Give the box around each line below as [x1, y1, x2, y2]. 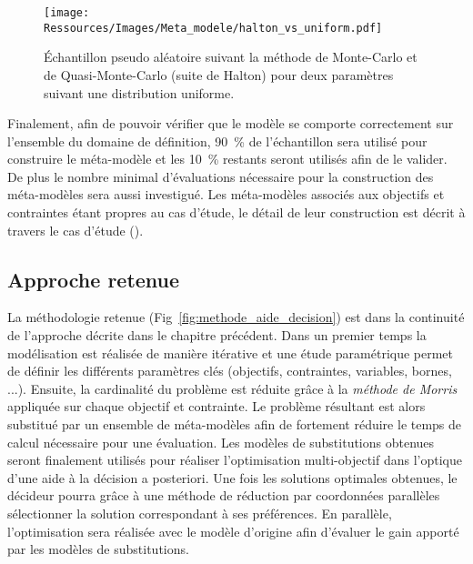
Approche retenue [7, 265, 180, 293]
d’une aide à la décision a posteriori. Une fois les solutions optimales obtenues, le [7, 468, 458, 487]
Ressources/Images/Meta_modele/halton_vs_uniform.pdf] [44, 21, 383, 35]
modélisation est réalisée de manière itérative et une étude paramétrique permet [7, 343, 454, 362]
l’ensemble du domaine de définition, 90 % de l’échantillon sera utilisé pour [7, 131, 428, 150]
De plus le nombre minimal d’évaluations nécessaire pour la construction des [7, 166, 434, 186]
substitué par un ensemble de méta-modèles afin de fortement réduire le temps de [7, 415, 462, 434]
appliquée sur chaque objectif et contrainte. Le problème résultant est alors [7, 397, 426, 416]
